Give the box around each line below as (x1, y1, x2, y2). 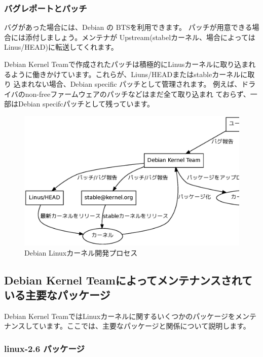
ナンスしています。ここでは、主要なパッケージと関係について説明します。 (4, 320, 250, 331)
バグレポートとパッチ (4, 2, 87, 14)
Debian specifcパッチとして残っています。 (18, 98, 155, 109)
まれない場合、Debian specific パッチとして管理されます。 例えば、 (20, 79, 242, 89)
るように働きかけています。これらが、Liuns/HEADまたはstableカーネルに (4, 68, 248, 79)
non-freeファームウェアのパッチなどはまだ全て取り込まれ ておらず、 (25, 88, 250, 99)
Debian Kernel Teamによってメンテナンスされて (4, 272, 253, 288)
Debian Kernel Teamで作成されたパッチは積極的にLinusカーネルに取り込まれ (4, 59, 256, 69)
